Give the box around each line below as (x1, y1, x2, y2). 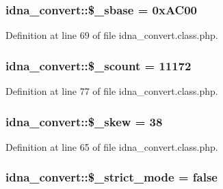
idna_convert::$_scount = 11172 (5, 57, 192, 74)
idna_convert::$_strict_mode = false (5, 169, 218, 186)
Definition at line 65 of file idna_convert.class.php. (5, 139, 218, 154)
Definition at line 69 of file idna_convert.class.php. (5, 28, 218, 42)
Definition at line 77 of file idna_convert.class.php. (5, 84, 218, 98)
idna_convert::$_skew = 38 (5, 113, 163, 130)
